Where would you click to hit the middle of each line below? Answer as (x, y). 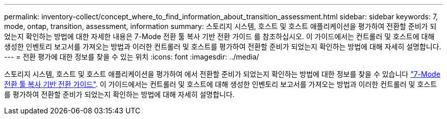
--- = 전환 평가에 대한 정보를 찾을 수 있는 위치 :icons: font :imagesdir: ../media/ (132, 57)
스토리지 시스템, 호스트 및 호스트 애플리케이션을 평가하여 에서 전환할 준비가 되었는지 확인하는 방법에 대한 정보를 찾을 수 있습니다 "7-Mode (222, 74)
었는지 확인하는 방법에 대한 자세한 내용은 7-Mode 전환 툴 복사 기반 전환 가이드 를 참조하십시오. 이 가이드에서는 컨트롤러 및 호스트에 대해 (219, 36)
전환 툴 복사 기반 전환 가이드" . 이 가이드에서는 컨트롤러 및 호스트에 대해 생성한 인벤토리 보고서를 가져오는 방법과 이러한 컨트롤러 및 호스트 (221, 84)
